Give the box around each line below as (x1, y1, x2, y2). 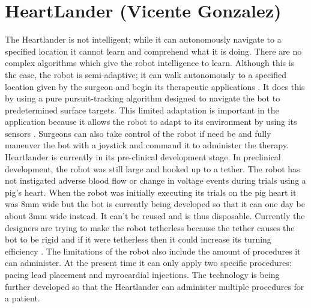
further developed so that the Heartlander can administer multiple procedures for (5, 280, 304, 292)
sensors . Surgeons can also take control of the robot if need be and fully (5, 127, 271, 139)
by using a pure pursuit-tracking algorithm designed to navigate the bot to (5, 92, 280, 104)
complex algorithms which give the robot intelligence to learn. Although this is (5, 56, 295, 69)
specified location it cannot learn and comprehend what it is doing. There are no (5, 44, 302, 57)
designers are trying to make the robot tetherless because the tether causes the (5, 221, 295, 234)
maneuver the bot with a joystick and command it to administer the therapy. (5, 139, 289, 151)
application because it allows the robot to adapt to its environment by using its (5, 115, 297, 128)
